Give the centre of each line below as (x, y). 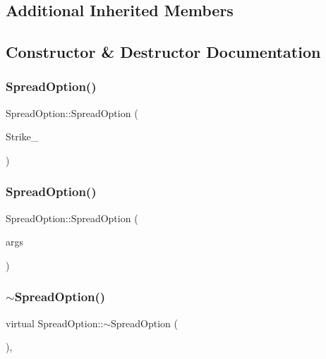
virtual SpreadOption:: (55, 323)
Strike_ (22, 136)
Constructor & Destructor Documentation (163, 52)
